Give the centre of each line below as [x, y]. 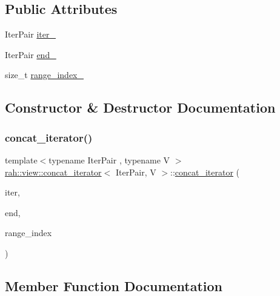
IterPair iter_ [30, 34]
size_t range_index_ [45, 75]
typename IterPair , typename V [109, 160]
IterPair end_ [31, 54]
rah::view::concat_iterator [53, 172]
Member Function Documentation [114, 285]
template [21, 160]
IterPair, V [136, 172]
